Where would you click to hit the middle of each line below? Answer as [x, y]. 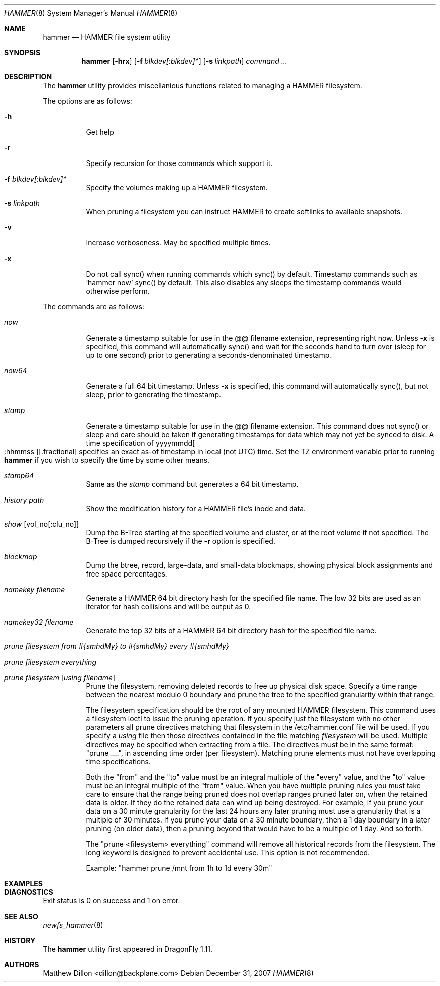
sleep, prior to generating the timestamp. [153, 395]
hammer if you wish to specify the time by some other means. [107, 460]
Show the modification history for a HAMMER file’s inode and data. [196, 508]
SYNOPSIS [22, 53]
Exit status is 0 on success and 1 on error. [112, 901]
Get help [100, 132]
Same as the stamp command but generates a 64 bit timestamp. [192, 484]
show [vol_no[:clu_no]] [42, 524]
